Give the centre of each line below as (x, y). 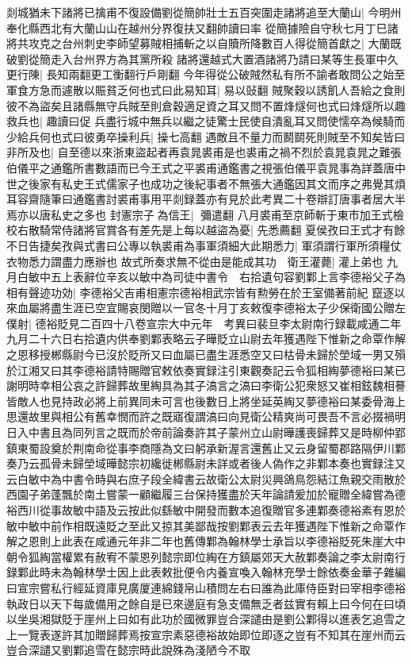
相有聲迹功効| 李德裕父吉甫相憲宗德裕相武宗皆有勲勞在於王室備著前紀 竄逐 (200, 292)
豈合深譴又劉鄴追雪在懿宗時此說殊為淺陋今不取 (128, 650)
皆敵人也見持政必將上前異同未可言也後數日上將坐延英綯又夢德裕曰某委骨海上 (206, 401)
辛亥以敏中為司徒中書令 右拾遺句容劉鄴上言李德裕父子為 (256, 277)
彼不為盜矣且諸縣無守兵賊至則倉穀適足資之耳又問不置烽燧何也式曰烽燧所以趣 (206, 105)
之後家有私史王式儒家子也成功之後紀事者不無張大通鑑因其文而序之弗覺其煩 (211, 183)
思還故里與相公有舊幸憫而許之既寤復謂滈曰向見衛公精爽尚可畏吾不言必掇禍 (200, 416)
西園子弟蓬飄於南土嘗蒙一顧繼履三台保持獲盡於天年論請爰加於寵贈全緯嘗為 (200, 494)
